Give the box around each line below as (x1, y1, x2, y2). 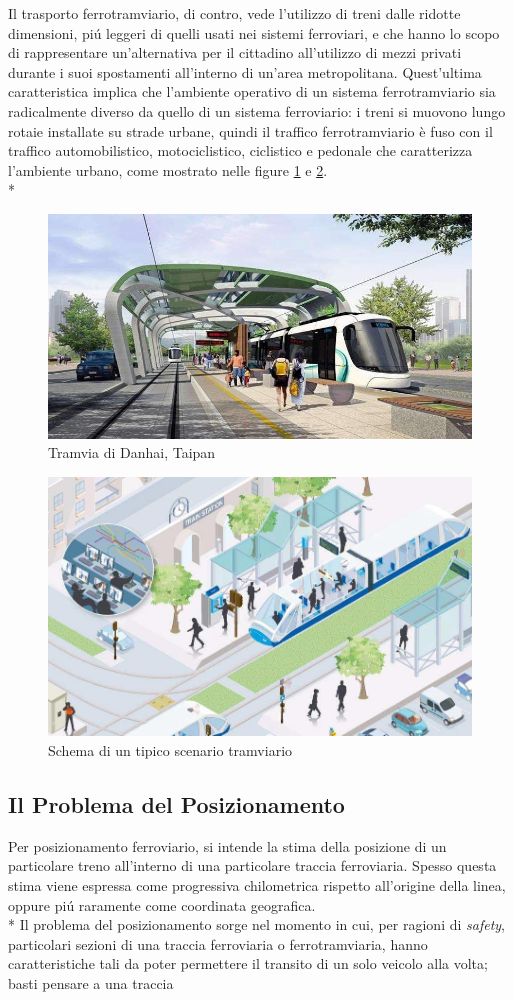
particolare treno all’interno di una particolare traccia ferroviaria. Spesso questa (8, 855, 497, 876)
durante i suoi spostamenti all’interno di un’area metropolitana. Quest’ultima (8, 61, 482, 82)
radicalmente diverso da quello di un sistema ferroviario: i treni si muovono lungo (8, 100, 506, 121)
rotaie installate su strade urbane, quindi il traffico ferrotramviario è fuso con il (8, 120, 493, 141)
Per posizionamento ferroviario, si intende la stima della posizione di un (8, 835, 447, 856)
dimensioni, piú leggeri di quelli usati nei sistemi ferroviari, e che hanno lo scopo (8, 22, 500, 43)
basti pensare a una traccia (8, 973, 174, 993)
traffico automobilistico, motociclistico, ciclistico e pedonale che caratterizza (8, 140, 473, 161)
